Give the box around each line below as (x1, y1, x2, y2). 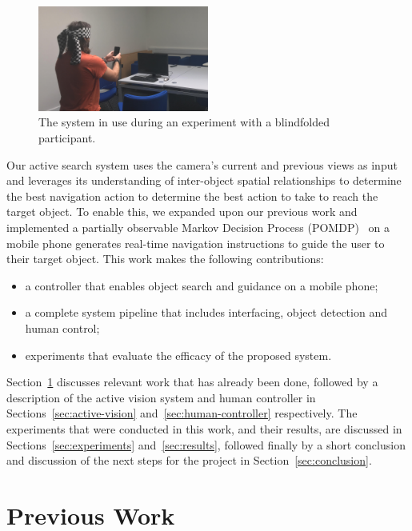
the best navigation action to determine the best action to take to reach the (6, 187, 378, 204)
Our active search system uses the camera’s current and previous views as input (6, 156, 398, 173)
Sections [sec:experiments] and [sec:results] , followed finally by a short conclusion (6, 436, 406, 453)
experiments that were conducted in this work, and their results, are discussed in (6, 420, 402, 437)
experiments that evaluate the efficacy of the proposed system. (25, 346, 332, 363)
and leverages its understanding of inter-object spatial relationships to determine (6, 172, 402, 189)
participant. (38, 130, 96, 146)
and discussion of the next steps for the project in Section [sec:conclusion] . (6, 452, 372, 469)
